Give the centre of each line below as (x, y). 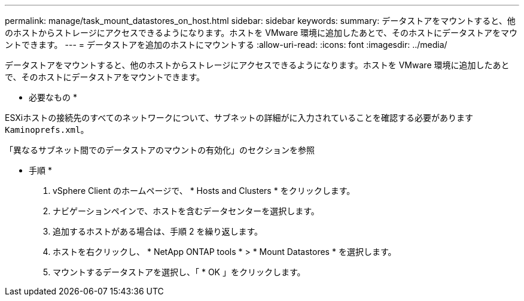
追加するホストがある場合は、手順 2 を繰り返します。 (158, 231)
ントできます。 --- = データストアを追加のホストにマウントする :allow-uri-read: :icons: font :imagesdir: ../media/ (226, 45)
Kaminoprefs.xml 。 (47, 130)
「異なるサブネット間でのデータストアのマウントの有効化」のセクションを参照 (160, 150)
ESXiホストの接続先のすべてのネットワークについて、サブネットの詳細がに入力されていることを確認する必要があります (239, 118)
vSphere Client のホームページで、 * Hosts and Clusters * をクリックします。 (204, 191)
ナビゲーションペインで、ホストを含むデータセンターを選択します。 (186, 211)
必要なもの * (53, 97)
